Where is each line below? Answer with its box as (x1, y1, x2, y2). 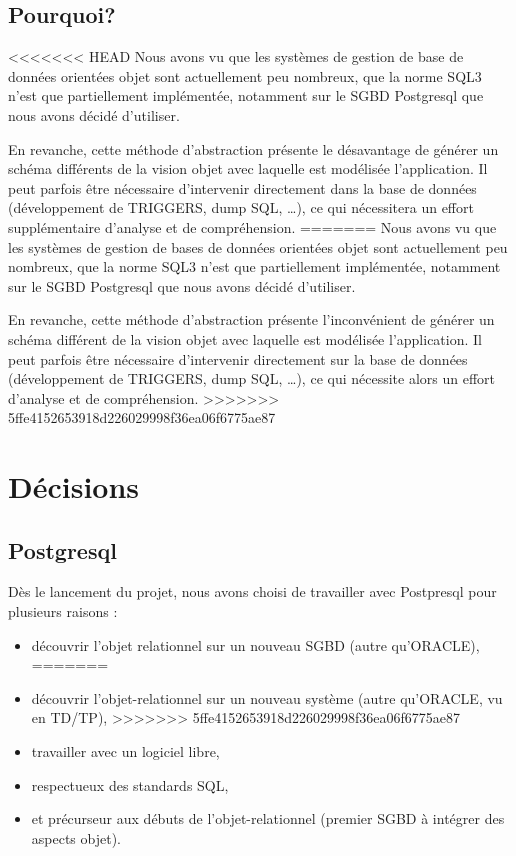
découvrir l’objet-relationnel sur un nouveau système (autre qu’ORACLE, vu (31, 687, 503, 708)
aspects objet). (31, 827, 122, 848)
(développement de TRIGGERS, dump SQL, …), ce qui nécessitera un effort (8, 197, 474, 218)
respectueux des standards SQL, (31, 774, 229, 795)
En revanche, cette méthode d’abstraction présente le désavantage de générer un (8, 138, 499, 159)
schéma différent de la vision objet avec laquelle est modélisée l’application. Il (8, 328, 482, 349)
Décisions (8, 466, 140, 507)
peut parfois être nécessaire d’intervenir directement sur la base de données (8, 348, 468, 369)
